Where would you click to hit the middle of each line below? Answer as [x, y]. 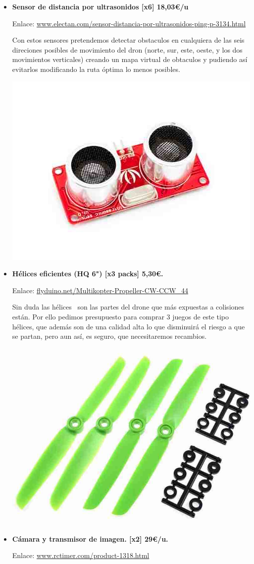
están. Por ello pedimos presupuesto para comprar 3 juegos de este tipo [120, 316]
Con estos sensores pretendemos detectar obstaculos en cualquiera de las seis [128, 40]
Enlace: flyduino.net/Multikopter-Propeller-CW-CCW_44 [100, 290]
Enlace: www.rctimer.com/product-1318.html [81, 555]
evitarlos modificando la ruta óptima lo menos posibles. [96, 69]
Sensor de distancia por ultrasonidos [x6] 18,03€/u [100, 6]
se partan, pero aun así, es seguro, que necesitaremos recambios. [109, 336]
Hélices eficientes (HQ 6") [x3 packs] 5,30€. [88, 274]
